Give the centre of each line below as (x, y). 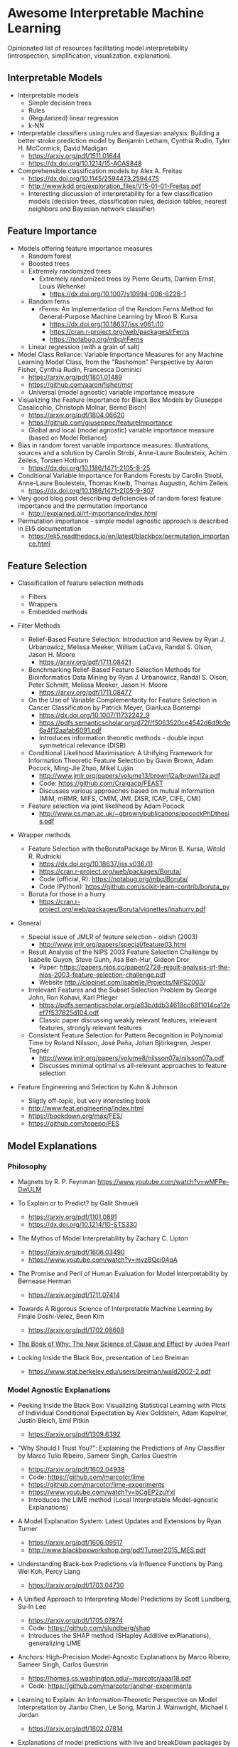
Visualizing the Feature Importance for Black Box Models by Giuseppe (120, 400)
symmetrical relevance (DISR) (82, 745)
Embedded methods (58, 612)
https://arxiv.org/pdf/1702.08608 (76, 1330)
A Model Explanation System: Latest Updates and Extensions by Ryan (119, 1521)
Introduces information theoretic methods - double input (121, 738)
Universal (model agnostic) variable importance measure (112, 392)
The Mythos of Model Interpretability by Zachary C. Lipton (103, 1238)
